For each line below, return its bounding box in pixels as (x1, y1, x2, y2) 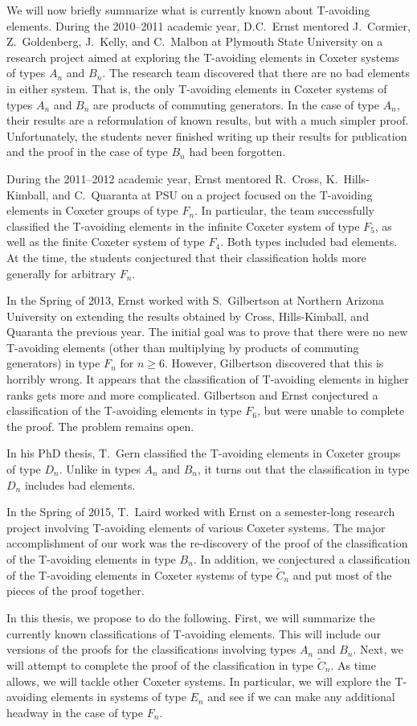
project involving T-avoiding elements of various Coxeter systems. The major (6, 519, 386, 535)
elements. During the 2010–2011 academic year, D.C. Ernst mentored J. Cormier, (6, 17, 411, 34)
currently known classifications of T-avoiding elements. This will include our (6, 625, 382, 642)
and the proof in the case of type (6, 143, 168, 160)
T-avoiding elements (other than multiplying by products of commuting (6, 338, 359, 355)
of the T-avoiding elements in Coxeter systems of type (6, 566, 272, 583)
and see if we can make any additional (207, 688, 395, 705)
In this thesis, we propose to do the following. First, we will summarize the (6, 609, 375, 626)
